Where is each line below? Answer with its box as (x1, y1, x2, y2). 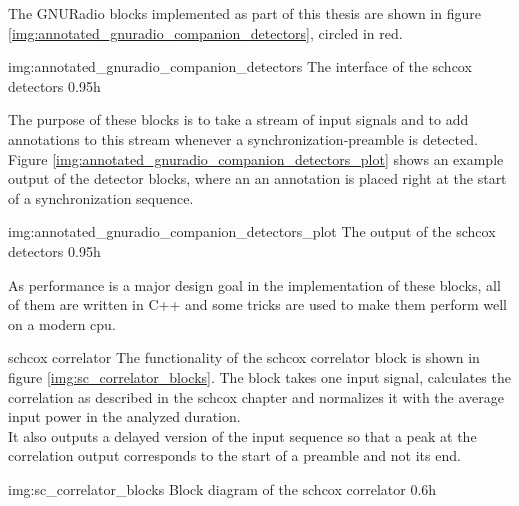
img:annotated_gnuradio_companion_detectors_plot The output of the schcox (8, 221, 496, 242)
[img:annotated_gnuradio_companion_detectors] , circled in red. (8, 22, 403, 43)
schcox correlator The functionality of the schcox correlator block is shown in (8, 347, 480, 368)
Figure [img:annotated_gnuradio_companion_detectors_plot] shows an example (8, 148, 504, 169)
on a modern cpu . (8, 313, 116, 334)
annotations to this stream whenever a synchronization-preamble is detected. (8, 128, 478, 149)
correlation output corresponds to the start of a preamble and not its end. (8, 445, 461, 466)
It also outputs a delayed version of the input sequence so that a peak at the (8, 425, 477, 446)
